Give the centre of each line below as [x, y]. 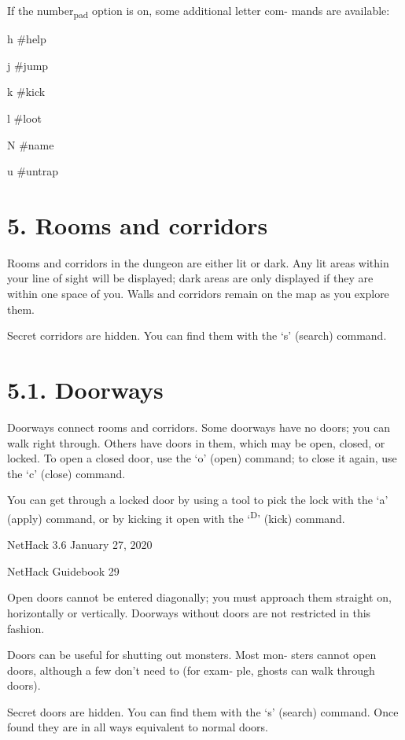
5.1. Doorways [85, 389]
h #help [27, 39]
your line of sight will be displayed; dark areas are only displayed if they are [190, 278]
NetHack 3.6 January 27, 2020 [80, 545]
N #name [31, 144]
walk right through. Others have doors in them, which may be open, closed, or [196, 442]
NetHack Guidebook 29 [63, 571]
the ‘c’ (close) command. [66, 473]
